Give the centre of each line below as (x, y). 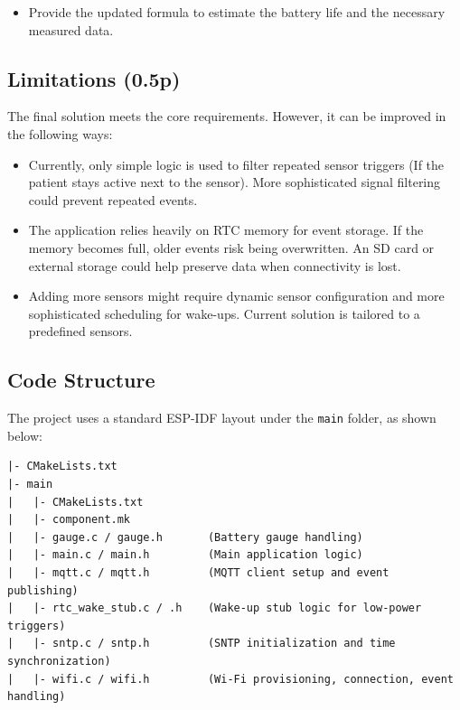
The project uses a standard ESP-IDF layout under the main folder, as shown (222, 418)
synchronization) (59, 661)
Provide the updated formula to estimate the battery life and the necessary (237, 12)
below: (25, 435)
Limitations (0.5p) (94, 78)
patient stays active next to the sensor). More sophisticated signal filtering (235, 182)
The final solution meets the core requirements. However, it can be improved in (227, 116)
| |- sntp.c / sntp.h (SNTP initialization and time (202, 644)
